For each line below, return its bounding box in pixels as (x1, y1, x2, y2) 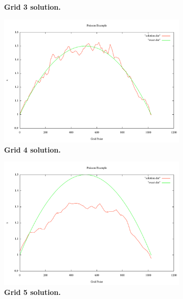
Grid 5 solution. (4, 287, 61, 297)
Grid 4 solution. (4, 144, 61, 155)
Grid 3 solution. (4, 2, 61, 12)
